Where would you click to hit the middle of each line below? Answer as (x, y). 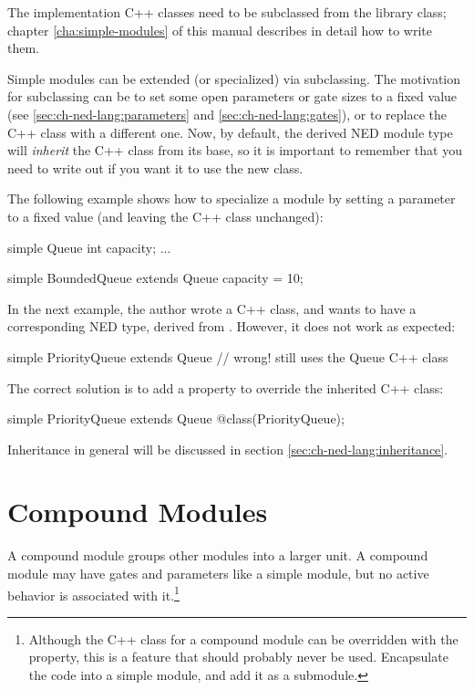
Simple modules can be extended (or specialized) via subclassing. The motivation (234, 78)
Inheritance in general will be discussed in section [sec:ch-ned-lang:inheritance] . (228, 449)
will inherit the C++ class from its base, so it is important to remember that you (235, 150)
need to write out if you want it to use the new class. (155, 167)
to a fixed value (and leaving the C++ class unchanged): (165, 216)
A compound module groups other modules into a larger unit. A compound (218, 555)
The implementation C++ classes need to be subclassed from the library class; (227, 12)
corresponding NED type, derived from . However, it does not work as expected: (232, 326)
